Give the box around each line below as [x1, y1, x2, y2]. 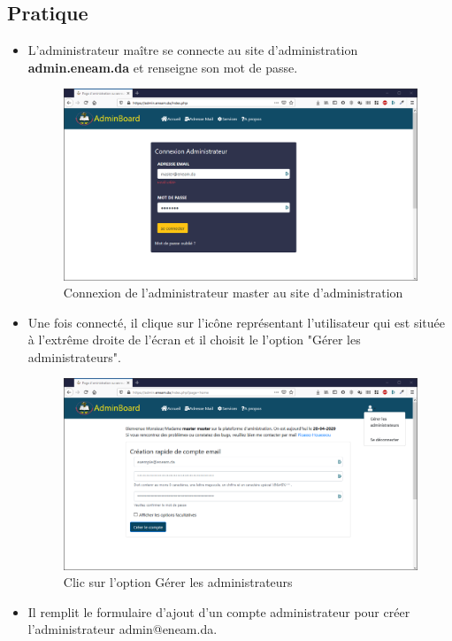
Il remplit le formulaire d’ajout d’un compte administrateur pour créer [27, 602, 410, 621]
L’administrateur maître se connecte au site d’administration [27, 41, 358, 59]
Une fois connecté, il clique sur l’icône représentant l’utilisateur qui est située [27, 313, 445, 331]
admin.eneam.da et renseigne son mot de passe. [27, 58, 298, 76]
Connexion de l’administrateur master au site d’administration [63, 283, 403, 302]
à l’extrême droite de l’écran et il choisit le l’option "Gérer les [27, 330, 361, 349]
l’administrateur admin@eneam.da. [27, 620, 218, 638]
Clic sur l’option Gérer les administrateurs [63, 573, 293, 591]
